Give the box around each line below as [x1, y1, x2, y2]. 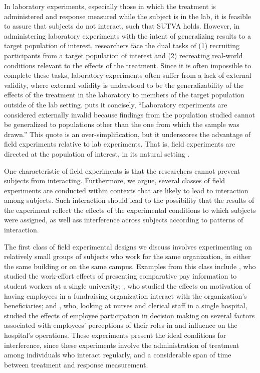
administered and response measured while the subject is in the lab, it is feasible [4, 11, 251, 21]
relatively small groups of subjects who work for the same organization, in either [4, 251, 251, 262]
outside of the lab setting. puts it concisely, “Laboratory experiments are [4, 99, 227, 109]
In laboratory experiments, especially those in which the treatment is [4, 1, 216, 11]
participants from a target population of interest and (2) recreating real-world [4, 50, 243, 60]
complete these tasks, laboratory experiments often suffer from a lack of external [4, 70, 251, 80]
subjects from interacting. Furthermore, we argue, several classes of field [4, 175, 225, 186]
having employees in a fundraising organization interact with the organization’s [4, 290, 247, 301]
